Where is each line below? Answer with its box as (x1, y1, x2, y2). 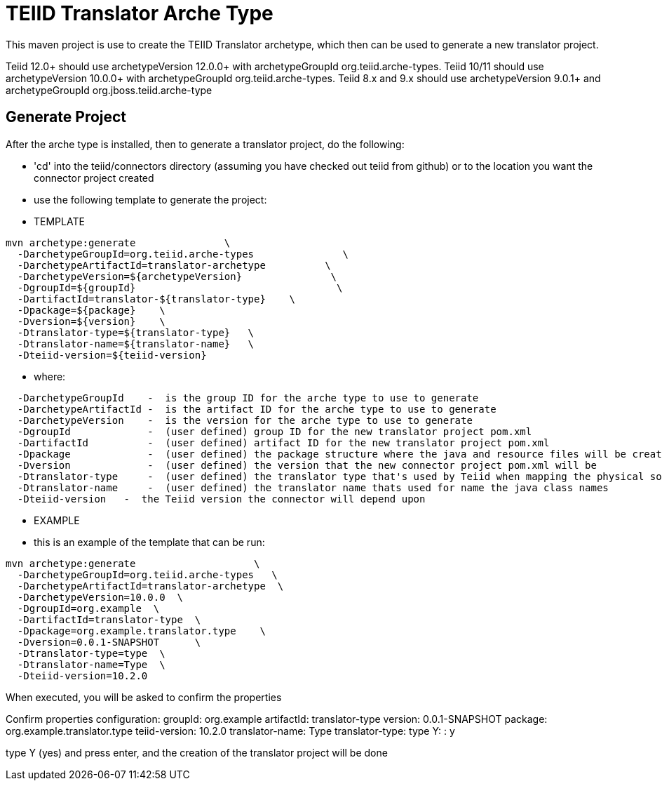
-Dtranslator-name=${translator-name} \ (17, 338, 255, 349)
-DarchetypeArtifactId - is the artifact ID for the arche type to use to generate (17, 403, 496, 415)
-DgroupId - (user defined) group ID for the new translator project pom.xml (17, 425, 532, 437)
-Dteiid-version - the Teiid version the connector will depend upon (17, 493, 426, 505)
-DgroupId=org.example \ (17, 602, 160, 614)
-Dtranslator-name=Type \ (17, 658, 165, 670)
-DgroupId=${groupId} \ (17, 281, 343, 293)
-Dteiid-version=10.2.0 (17, 670, 148, 681)
